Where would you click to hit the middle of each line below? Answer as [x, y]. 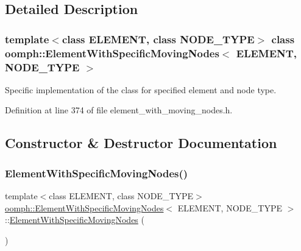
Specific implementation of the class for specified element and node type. [141, 89]
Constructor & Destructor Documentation [141, 143]
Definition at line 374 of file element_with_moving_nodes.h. [119, 110]
